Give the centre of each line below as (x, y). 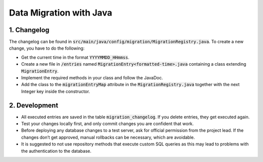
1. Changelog (29, 30)
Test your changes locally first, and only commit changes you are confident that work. (108, 124)
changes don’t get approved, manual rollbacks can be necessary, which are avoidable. (108, 137)
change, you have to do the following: (47, 48)
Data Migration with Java (61, 13)
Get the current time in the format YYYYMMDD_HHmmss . (75, 57)
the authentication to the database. (56, 151)
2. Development (34, 105)
